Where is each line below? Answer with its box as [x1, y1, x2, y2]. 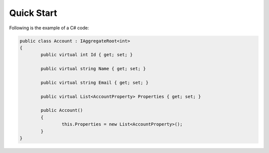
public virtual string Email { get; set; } [40, 79, 149, 85]
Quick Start [9, 7, 57, 18]
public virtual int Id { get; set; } [40, 52, 133, 58]
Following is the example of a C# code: [9, 25, 89, 31]
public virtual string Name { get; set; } [40, 66, 146, 72]
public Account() [40, 107, 83, 113]
